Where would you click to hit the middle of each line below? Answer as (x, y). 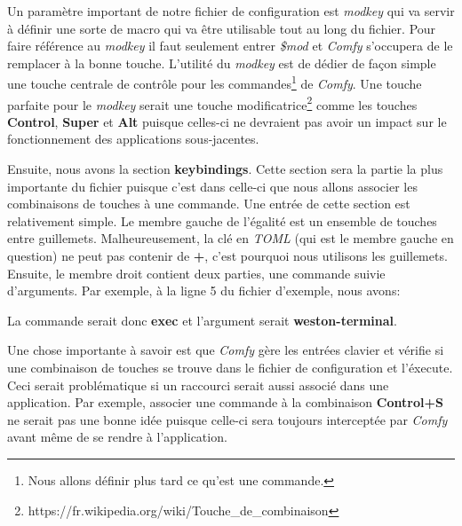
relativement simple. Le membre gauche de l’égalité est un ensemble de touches (222, 220)
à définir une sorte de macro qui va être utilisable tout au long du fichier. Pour (222, 28)
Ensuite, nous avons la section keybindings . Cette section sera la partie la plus (225, 169)
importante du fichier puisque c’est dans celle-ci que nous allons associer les (212, 186)
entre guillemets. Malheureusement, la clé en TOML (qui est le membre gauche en (231, 238)
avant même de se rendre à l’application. (117, 437)
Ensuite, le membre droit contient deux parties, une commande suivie (196, 273)
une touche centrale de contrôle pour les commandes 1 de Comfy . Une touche (215, 82)
